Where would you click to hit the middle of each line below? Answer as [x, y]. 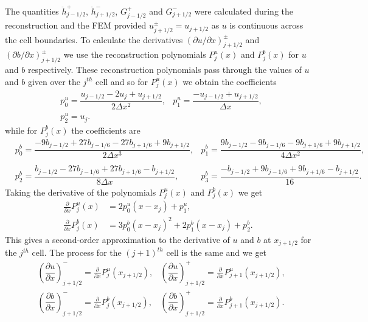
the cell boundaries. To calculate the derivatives [94, 39]
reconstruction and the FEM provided [76, 25]
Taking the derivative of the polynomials [81, 192]
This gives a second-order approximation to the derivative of [117, 239]
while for [21, 130]
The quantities [32, 11]
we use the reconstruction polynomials [135, 54]
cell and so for [122, 81]
